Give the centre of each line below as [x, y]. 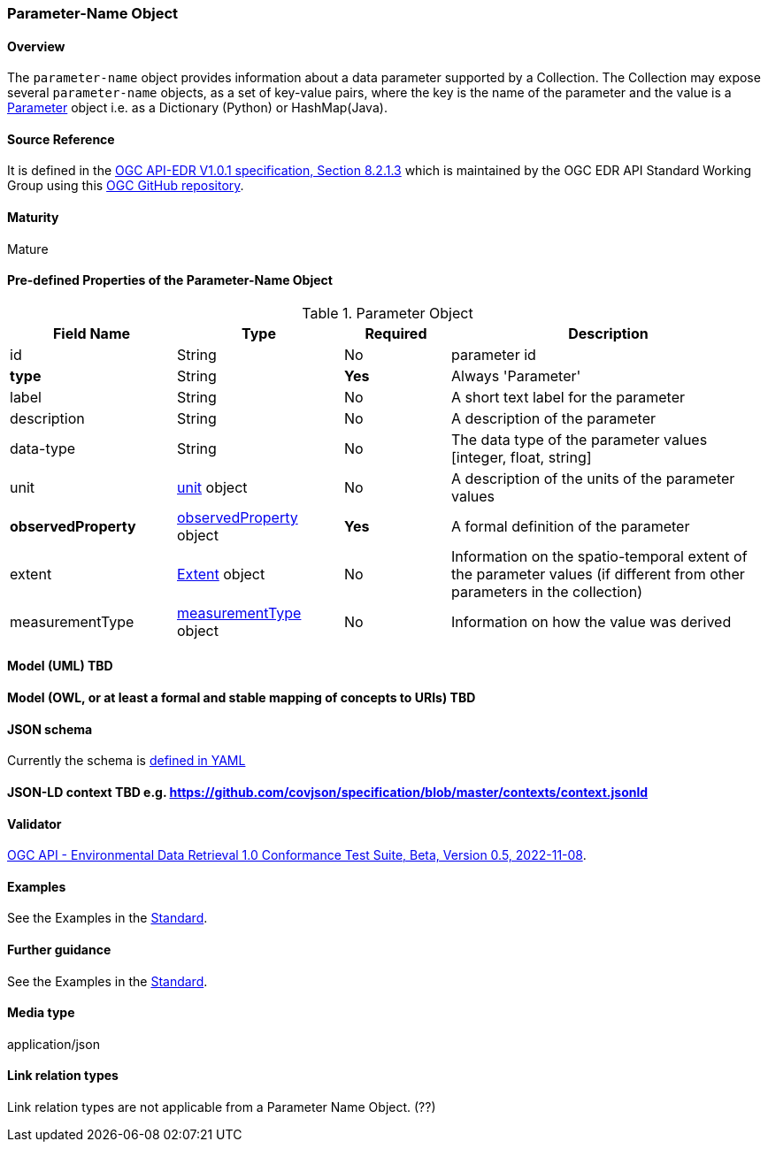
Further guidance [59, 949]
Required [396, 333]
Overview [36, 46]
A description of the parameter [554, 418]
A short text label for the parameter [568, 397]
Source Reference [61, 139]
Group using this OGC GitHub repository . [126, 186]
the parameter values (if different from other [598, 574]
